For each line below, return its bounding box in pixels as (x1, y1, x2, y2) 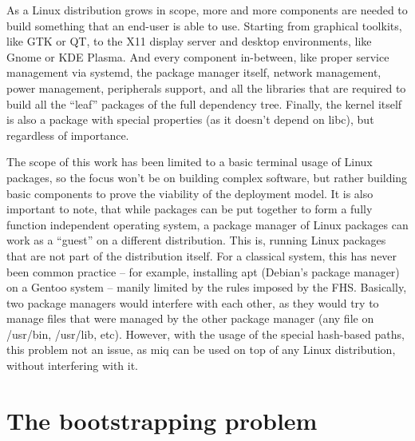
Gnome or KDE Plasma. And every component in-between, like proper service (6, 48, 389, 65)
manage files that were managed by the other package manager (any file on (6, 310, 374, 327)
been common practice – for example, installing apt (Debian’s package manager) (6, 263, 400, 280)
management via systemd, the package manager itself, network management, (6, 64, 381, 81)
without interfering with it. (6, 357, 139, 374)
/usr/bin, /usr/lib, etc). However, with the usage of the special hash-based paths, (6, 325, 405, 342)
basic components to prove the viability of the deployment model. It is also (6, 185, 373, 201)
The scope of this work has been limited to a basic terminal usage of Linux (6, 153, 373, 170)
